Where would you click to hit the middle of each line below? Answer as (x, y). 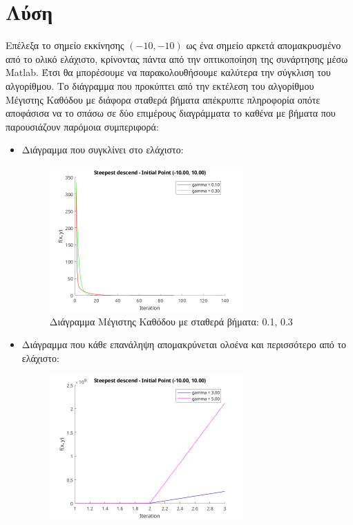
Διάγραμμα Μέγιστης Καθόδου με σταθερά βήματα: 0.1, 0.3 (171, 321)
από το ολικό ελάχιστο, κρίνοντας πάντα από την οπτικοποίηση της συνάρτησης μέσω (177, 58)
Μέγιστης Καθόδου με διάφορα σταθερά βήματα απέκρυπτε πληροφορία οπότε (163, 99)
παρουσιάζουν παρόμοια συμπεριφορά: (82, 126)
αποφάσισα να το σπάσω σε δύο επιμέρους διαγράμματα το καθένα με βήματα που (171, 113)
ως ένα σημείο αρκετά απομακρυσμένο (264, 45)
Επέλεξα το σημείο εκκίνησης (65, 45)
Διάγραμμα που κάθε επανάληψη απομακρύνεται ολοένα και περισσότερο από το (184, 344)
